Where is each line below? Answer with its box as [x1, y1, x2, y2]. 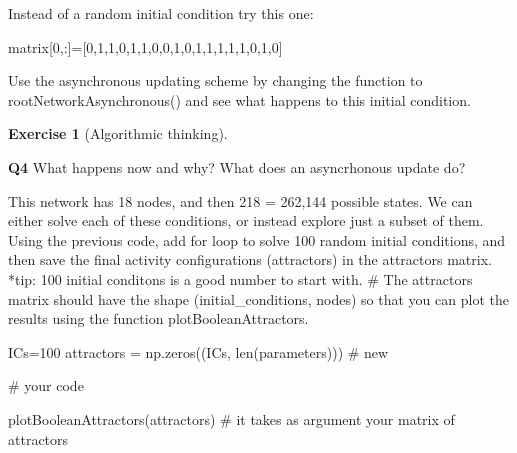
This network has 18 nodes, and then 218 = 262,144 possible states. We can [8, 190, 473, 211]
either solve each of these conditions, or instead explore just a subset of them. [8, 210, 484, 231]
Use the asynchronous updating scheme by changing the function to [8, 70, 423, 91]
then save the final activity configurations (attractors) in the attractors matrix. [8, 249, 492, 270]
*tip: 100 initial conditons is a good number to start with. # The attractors [8, 268, 473, 289]
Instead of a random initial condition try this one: [8, 3, 314, 23]
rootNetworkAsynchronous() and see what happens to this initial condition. [8, 89, 471, 110]
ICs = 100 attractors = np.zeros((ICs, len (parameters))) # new [8, 341, 389, 362]
